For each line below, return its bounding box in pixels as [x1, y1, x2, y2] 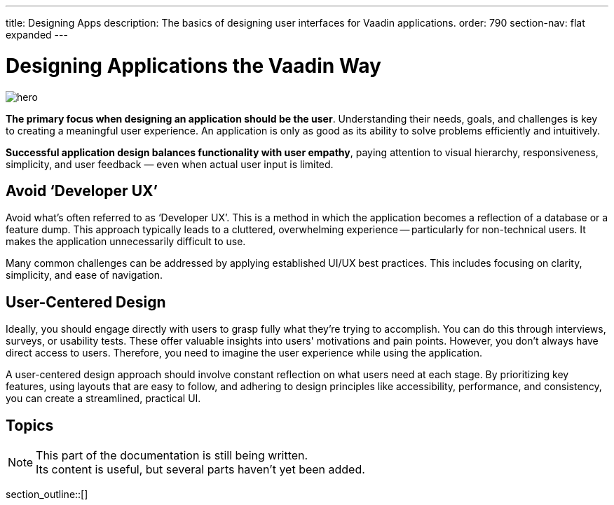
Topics [6, 416, 54, 434]
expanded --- [6, 29, 68, 41]
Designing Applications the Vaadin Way [6, 53, 381, 78]
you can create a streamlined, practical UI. [6, 392, 201, 405]
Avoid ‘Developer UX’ [6, 181, 158, 200]
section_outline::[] [6, 488, 88, 501]
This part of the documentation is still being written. [36, 448, 308, 463]
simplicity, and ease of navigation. [6, 269, 163, 282]
